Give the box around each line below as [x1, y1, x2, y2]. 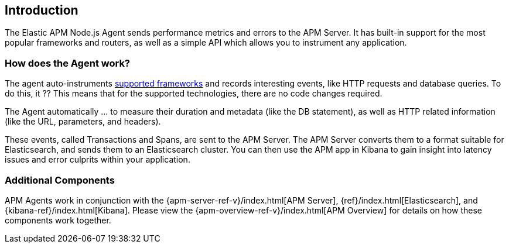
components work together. [5, 215, 111, 225]
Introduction [5, 3, 78, 18]
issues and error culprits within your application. [5, 154, 190, 165]
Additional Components [5, 174, 115, 186]
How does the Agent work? [5, 57, 131, 69]
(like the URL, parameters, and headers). [5, 116, 161, 127]
